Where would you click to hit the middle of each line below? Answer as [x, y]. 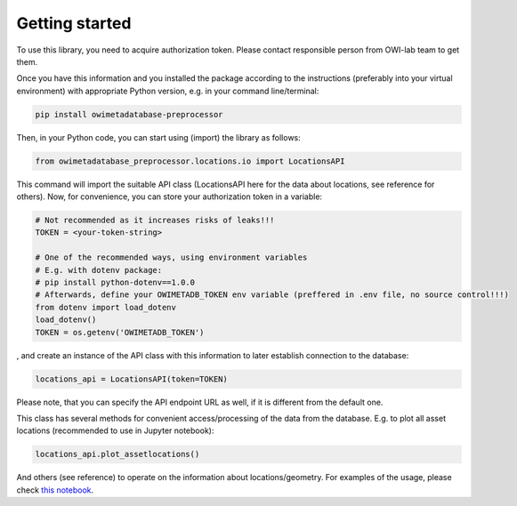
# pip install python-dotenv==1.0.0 [115, 282]
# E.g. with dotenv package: [99, 270]
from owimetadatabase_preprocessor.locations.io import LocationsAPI [190, 161]
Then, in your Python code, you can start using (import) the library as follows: [159, 137]
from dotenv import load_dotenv [106, 307]
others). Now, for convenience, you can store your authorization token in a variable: [170, 197]
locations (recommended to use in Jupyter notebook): [115, 430]
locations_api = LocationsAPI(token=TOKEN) [132, 379]
